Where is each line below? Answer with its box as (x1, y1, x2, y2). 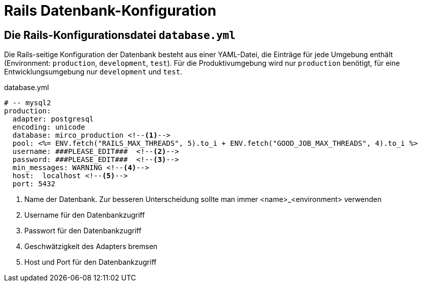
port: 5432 (12, 180, 56, 188)
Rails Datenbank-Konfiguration (4, 2, 217, 19)
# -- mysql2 (4, 99, 51, 107)
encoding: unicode (12, 123, 86, 132)
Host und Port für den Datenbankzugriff (24, 258, 157, 267)
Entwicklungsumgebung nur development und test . (4, 67, 183, 76)
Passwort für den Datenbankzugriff (24, 226, 142, 235)
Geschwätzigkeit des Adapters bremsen (24, 242, 158, 251)
